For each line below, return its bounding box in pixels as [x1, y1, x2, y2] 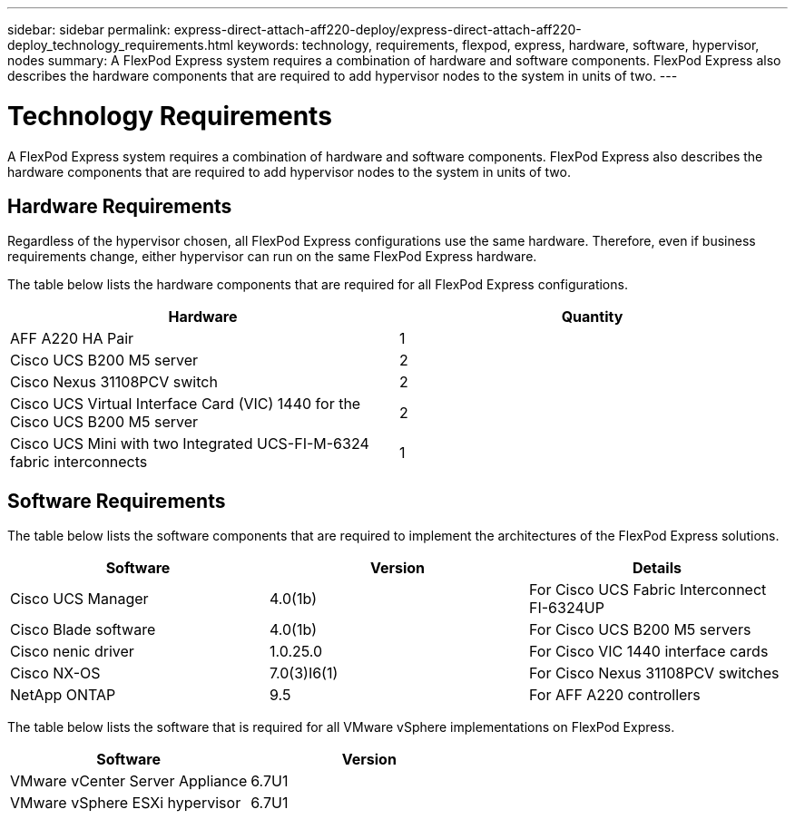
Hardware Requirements [7, 194, 232, 218]
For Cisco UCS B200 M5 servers [528, 620, 751, 639]
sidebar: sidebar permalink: [7, 22, 171, 37]
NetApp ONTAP [10, 686, 116, 705]
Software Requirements [7, 489, 226, 512]
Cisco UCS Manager [10, 590, 149, 609]
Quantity [561, 307, 623, 327]
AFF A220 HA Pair [10, 329, 134, 348]
